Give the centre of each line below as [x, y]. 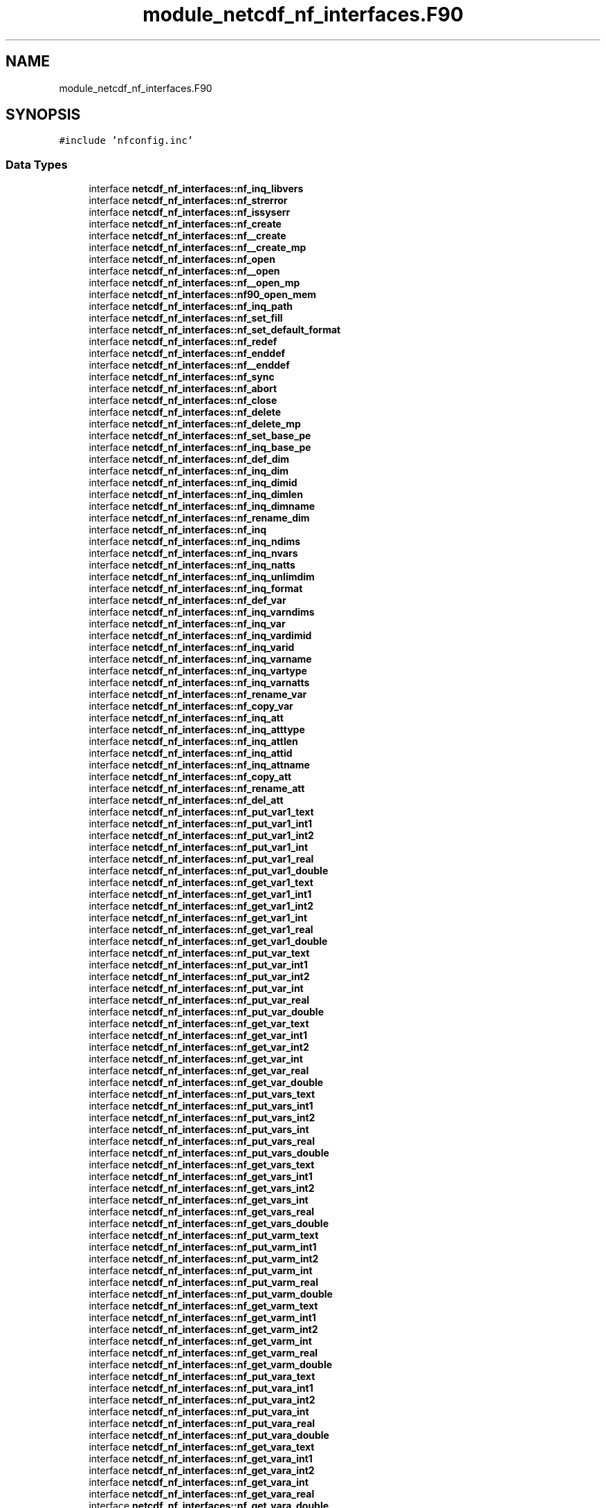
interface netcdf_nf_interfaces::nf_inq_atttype [197, 730]
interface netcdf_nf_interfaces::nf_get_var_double [206, 1083]
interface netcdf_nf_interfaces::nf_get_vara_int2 [202, 1471]
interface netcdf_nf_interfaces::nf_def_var [187, 600]
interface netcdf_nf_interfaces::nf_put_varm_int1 [203, 1247]
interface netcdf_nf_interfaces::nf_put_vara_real [202, 1424]
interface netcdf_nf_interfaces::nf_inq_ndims [195, 542]
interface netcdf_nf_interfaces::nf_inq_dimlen [196, 495]
